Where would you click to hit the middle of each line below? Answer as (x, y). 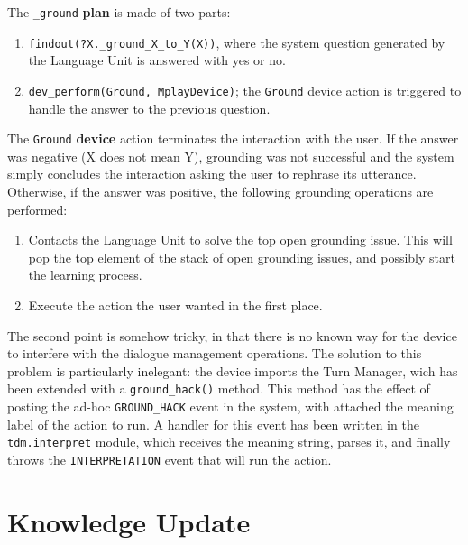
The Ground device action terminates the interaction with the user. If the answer (233, 139)
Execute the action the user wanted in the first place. (175, 305)
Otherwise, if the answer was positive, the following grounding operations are (220, 191)
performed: (37, 209)
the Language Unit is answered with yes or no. (157, 60)
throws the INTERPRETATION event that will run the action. (170, 459)
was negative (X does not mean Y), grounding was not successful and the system (231, 156)
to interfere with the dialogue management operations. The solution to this (215, 353)
